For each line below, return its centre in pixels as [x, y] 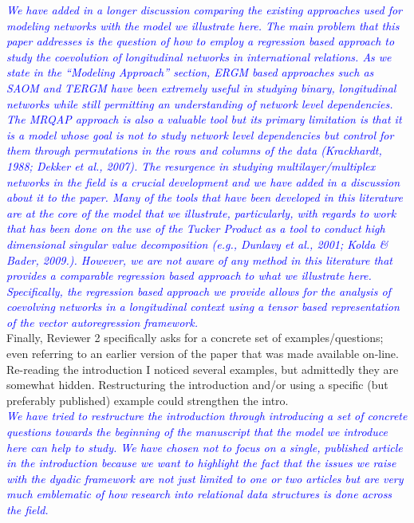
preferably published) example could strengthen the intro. [148, 400]
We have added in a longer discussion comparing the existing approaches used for [205, 10]
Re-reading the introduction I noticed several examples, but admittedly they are [203, 369]
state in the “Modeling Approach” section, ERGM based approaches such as [190, 72]
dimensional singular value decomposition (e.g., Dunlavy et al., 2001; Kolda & [197, 244]
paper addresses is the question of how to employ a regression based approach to [201, 41]
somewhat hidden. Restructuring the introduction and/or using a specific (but [197, 385]
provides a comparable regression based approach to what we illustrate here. [189, 275]
